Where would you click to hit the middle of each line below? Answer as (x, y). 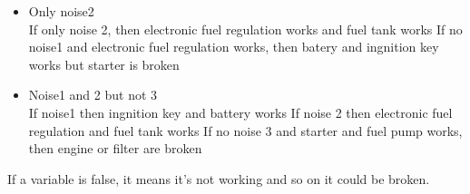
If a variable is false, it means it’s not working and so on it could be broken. (219, 178)
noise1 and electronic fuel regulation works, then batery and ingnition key (234, 47)
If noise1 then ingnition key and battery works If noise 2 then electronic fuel (240, 112)
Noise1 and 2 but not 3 (93, 95)
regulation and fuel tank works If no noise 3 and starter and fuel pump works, (245, 130)
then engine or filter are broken (115, 148)
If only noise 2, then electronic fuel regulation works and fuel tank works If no (245, 29)
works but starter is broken (104, 64)
